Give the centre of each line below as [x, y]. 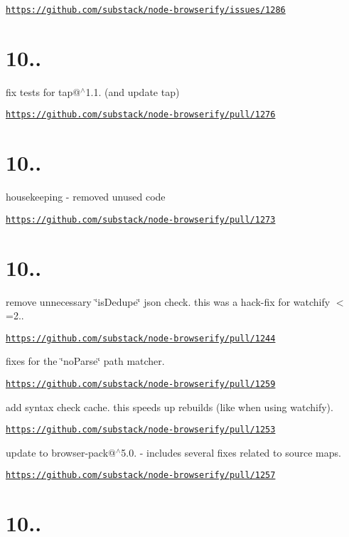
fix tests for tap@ [43, 91]
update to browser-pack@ [61, 452]
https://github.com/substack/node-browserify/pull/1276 [141, 115]
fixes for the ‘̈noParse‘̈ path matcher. [85, 361]
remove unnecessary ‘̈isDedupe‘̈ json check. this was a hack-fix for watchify [168, 301]
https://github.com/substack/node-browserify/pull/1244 [141, 338]
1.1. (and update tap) [133, 91]
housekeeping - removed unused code [86, 197]
